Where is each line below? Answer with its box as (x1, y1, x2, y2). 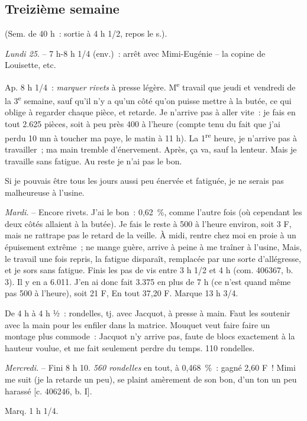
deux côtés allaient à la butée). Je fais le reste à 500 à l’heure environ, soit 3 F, (5, 217, 292, 229)
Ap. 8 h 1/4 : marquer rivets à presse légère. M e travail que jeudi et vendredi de (5, 79, 296, 93)
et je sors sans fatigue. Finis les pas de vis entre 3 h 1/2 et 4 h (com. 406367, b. (5, 264, 293, 276)
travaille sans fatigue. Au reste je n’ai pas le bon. (5, 154, 182, 167)
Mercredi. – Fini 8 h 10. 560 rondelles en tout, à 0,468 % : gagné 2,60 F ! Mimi (5, 361, 296, 374)
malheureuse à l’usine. (5, 186, 85, 198)
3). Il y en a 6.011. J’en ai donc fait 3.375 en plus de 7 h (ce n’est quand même (5, 275, 291, 287)
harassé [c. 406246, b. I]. (5, 384, 92, 397)
